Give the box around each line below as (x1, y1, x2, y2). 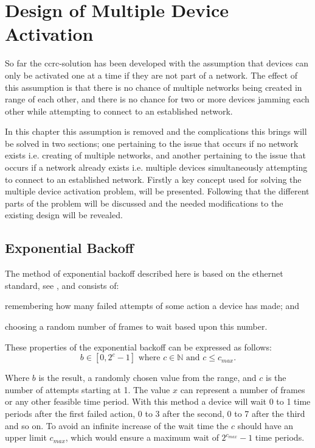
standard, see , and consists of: (5, 279, 119, 291)
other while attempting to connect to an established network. (5, 104, 233, 117)
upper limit (5, 431, 47, 444)
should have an (237, 419, 294, 432)
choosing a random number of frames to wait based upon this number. (5, 320, 268, 333)
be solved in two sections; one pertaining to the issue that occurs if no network (5, 137, 299, 149)
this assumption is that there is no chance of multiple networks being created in (5, 80, 302, 93)
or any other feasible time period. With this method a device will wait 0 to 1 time (5, 395, 311, 408)
